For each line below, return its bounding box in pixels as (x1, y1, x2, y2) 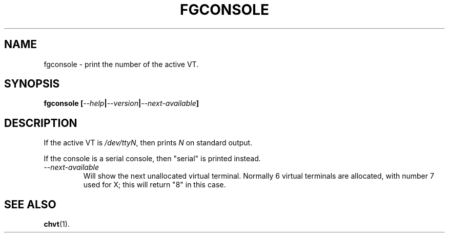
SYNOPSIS (4, 77, 60, 91)
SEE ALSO (4, 198, 56, 211)
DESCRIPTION (4, 116, 77, 130)
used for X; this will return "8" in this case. (83, 180, 226, 189)
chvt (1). (44, 220, 70, 229)
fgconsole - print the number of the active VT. (44, 59, 199, 69)
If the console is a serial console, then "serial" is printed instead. (44, 154, 261, 163)
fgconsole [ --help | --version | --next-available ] (44, 99, 199, 108)
